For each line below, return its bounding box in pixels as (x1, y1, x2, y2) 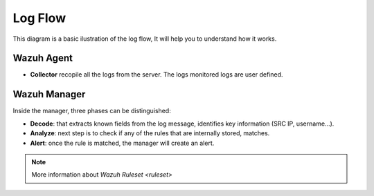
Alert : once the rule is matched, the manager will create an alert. (30, 139, 215, 147)
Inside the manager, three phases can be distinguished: (12, 107, 171, 115)
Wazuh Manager (12, 88, 86, 100)
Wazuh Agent (12, 52, 73, 64)
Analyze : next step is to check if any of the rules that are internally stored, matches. (30, 129, 270, 137)
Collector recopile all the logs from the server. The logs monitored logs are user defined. (30, 70, 283, 79)
